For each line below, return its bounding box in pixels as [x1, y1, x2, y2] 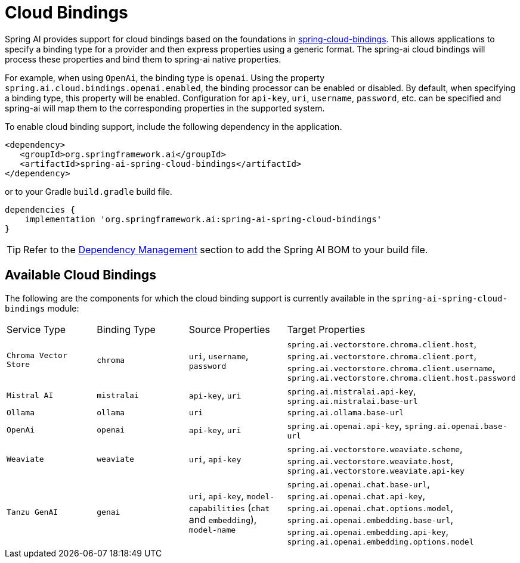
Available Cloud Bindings [5, 267, 156, 283]
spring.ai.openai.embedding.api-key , [287, 525, 449, 537]
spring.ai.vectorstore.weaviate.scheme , [287, 442, 463, 455]
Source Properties [188, 323, 270, 335]
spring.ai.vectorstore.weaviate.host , [287, 454, 453, 466]
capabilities [188, 503, 245, 513]
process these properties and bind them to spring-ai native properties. [5, 54, 281, 64]
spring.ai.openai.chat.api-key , [287, 489, 426, 502]
